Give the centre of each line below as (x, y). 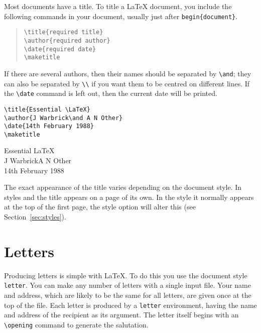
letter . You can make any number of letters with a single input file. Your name (128, 285)
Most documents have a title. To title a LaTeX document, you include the (118, 6)
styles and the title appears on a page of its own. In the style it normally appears (129, 197)
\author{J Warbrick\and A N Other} (63, 118)
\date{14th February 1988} (49, 126)
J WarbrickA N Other (38, 160)
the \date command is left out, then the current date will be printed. (111, 93)
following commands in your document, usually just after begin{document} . (121, 16)
